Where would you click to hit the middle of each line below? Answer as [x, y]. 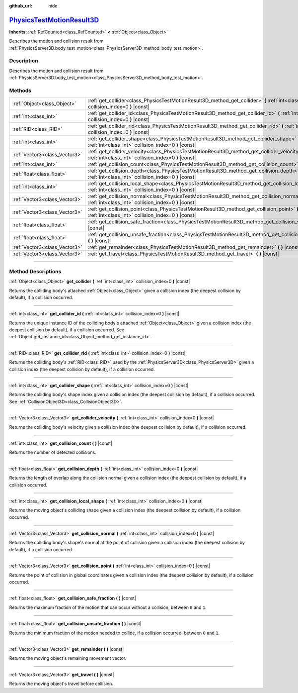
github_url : [21, 6]
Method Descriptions [35, 271]
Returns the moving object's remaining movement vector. [68, 658]
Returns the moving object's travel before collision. [61, 684]
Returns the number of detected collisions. [53, 452]
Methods [20, 91]
